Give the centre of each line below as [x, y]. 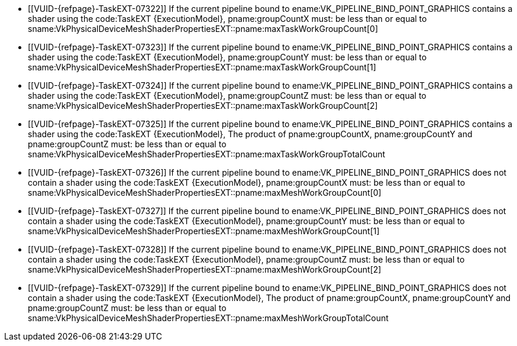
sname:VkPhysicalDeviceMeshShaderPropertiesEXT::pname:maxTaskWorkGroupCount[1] [202, 67]
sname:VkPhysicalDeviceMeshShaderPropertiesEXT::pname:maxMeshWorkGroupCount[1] [204, 231]
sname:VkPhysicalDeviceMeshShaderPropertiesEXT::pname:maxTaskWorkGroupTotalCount [207, 154]
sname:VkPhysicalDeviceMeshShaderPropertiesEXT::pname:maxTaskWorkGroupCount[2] [203, 106]
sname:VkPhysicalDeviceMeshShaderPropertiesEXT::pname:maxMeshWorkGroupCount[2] [205, 269]
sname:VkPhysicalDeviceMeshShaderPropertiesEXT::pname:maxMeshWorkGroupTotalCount [208, 318]
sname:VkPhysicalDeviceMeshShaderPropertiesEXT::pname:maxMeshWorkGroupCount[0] [205, 193]
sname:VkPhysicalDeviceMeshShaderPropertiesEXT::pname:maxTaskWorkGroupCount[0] [203, 29]
